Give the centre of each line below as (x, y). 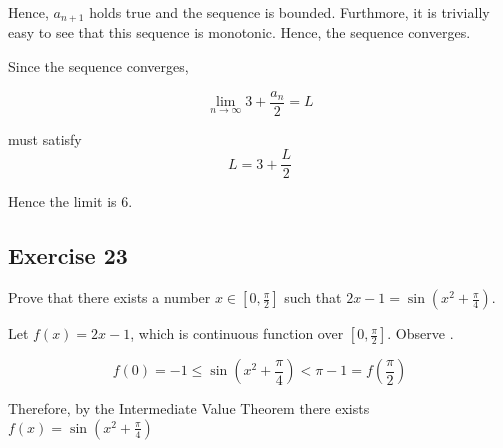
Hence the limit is (62, 201)
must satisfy (45, 138)
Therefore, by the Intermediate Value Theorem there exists (189, 408)
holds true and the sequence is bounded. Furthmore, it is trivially (289, 12)
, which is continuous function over (237, 333)
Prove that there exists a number (109, 297)
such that (313, 297)
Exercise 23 (68, 255)
